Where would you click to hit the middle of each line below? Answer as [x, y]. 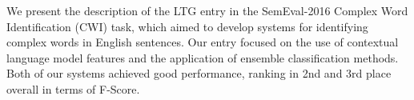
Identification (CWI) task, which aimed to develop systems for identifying [187, 26]
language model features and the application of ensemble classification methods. [203, 57]
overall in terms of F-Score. [73, 88]
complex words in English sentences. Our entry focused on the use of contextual [203, 42]
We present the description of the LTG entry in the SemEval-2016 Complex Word [207, 10]
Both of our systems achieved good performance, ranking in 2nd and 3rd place [199, 73]
